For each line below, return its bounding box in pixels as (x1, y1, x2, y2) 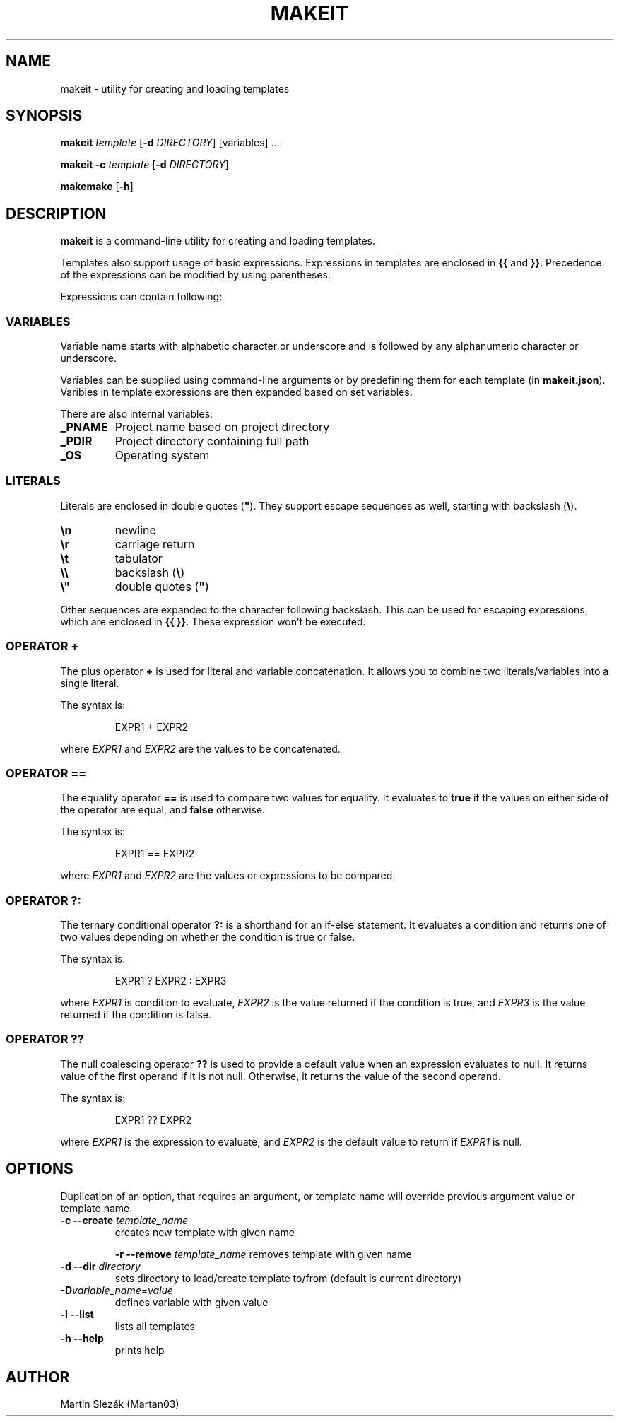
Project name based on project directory (114, 420, 330, 435)
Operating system (114, 448, 210, 463)
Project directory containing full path (114, 434, 309, 449)
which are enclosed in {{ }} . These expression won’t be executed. (60, 615, 366, 628)
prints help (114, 1344, 165, 1356)
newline (114, 522, 156, 537)
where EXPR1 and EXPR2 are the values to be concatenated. (60, 742, 341, 755)
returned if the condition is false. (60, 1009, 212, 1021)
